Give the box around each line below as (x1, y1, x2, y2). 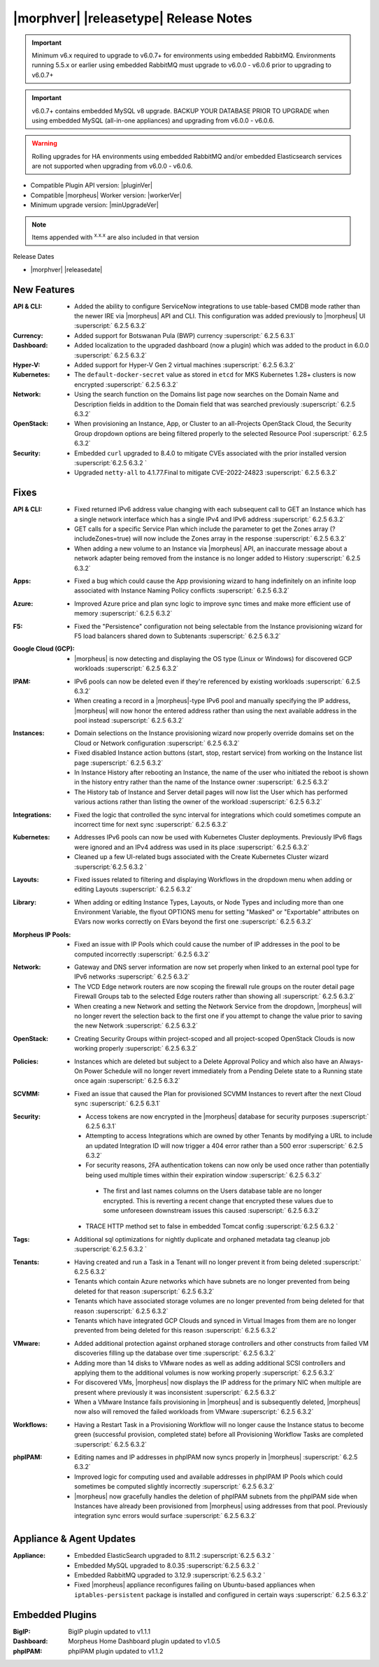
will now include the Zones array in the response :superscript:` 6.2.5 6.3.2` (132, 534, 347, 543)
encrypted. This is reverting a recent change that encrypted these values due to (103, 1196, 334, 1205)
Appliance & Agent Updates (13, 1533, 136, 1545)
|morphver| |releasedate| (30, 265, 103, 274)
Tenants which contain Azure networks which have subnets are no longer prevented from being (74, 1277, 350, 1286)
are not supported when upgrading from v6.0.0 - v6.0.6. (31, 162, 193, 171)
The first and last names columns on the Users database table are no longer (103, 1186, 322, 1196)
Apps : (13, 576, 31, 585)
